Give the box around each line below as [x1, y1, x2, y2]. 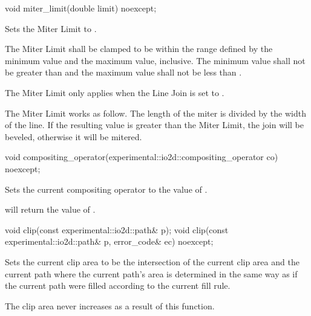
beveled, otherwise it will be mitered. [5, 130, 142, 143]
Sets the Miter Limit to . [5, 22, 97, 34]
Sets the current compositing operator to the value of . [5, 182, 208, 195]
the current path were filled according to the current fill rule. [5, 279, 231, 292]
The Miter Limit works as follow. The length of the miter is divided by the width [5, 106, 306, 119]
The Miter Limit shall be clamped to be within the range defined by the [5, 42, 273, 55]
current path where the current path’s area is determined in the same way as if [5, 267, 298, 280]
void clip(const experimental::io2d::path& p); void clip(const [5, 223, 229, 236]
